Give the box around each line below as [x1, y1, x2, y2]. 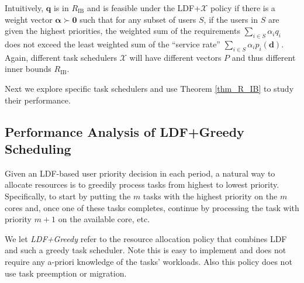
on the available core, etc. [58, 213, 150, 225]
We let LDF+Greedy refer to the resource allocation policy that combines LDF [5, 232, 287, 244]
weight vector [5, 13, 53, 25]
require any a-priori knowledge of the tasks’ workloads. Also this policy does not [5, 255, 292, 267]
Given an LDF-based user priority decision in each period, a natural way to [5, 167, 275, 179]
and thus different [232, 51, 296, 63]
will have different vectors [129, 51, 222, 63]
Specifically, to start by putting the [5, 189, 131, 202]
